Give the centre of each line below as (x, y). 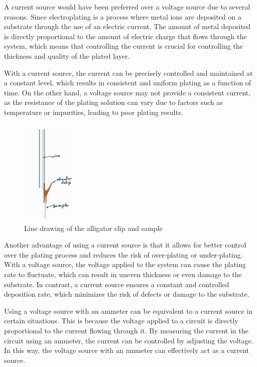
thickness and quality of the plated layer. (67, 55)
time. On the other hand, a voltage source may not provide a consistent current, (127, 92)
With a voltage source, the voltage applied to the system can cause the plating (125, 264)
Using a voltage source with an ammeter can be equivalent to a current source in (128, 311)
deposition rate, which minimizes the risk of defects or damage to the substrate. (127, 294)
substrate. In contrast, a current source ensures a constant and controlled (117, 284)
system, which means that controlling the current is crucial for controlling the (123, 46)
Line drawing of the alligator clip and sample (93, 228)
